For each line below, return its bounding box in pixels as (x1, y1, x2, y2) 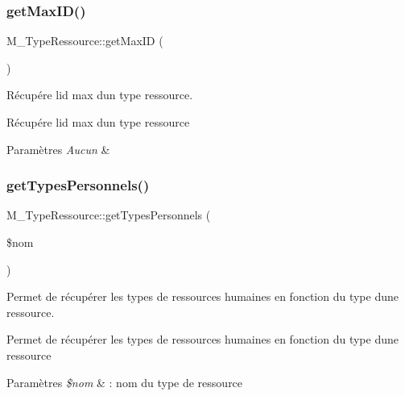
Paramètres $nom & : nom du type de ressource (6, 373, 243, 390)
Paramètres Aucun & (6, 140, 110, 157)
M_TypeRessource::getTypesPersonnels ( (6, 206, 211, 223)
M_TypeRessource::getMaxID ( (6, 32, 163, 49)
